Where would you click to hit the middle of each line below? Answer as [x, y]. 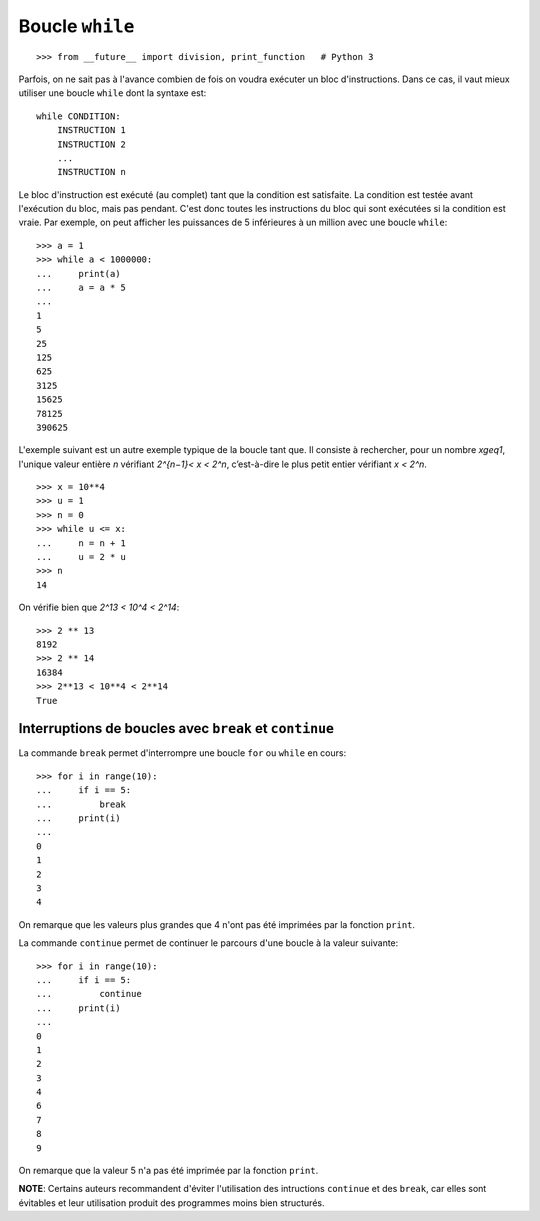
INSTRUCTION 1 [91, 130]
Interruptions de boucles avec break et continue [176, 728]
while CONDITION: [78, 116]
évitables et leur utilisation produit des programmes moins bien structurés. [171, 1202]
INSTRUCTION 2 [91, 144]
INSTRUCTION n [91, 172]
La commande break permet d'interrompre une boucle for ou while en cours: [182, 753]
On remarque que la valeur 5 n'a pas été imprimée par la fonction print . [168, 1171]
